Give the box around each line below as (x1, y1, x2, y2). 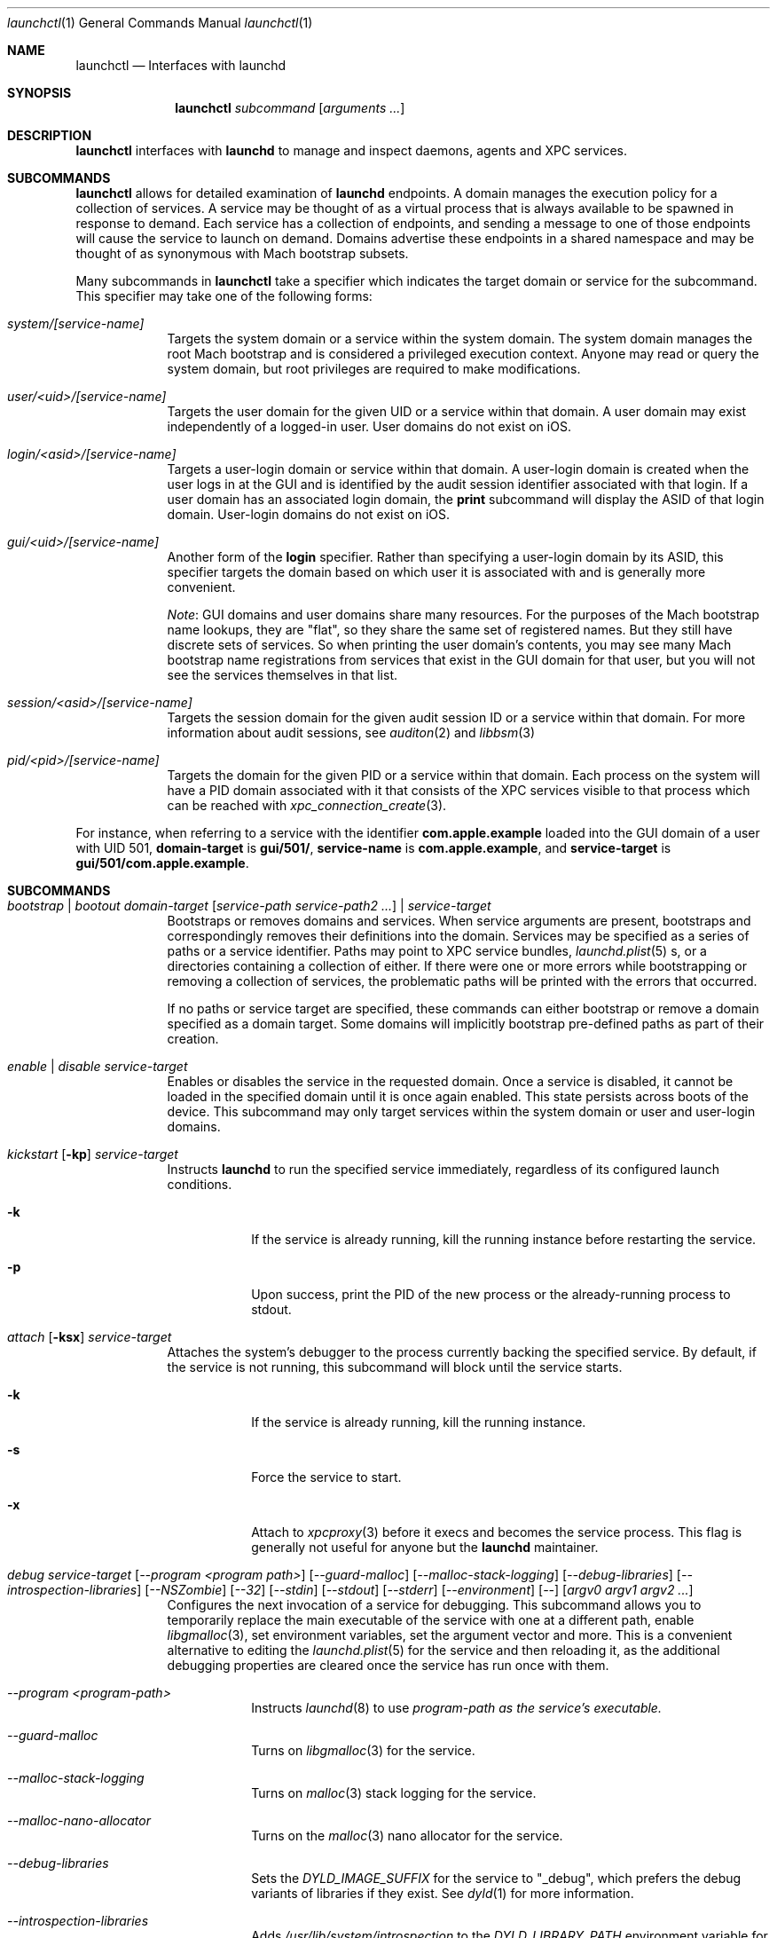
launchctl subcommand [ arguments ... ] (175, 100, 405, 115)
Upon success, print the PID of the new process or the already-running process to (251, 1287, 731, 1302)
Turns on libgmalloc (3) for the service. (251, 1743, 475, 1758)
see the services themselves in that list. (167, 667, 397, 682)
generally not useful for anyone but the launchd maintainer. (251, 1540, 599, 1555)
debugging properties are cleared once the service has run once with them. (167, 1658, 609, 1673)
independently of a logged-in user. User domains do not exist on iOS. (167, 419, 571, 434)
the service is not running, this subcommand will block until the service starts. (167, 1359, 623, 1375)
